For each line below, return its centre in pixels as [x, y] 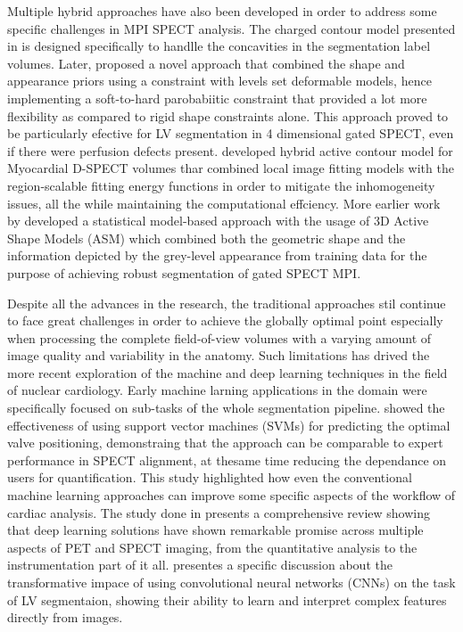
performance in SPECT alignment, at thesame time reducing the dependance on [227, 460]
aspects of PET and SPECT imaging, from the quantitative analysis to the [212, 547]
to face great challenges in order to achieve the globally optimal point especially [225, 320]
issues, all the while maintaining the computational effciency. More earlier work [224, 203]
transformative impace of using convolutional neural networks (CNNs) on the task [231, 582]
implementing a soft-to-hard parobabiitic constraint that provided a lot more [217, 98]
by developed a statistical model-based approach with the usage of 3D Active [218, 221]
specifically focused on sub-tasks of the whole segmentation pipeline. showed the [226, 408]
